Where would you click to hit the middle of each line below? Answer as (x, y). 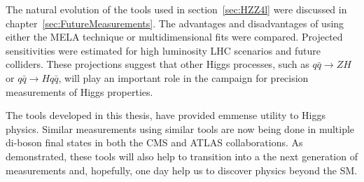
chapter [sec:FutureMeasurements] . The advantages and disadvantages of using (175, 23)
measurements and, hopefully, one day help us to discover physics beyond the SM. (182, 170)
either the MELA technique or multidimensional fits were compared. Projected (174, 37)
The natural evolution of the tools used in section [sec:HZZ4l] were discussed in (176, 9)
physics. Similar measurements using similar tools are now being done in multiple (180, 128)
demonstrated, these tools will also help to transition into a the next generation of (182, 156)
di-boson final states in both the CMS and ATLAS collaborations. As (154, 142)
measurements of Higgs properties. (79, 91)
